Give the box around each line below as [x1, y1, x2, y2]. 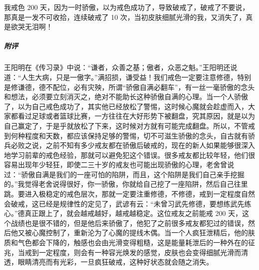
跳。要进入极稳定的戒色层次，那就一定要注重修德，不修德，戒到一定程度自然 [4, 189, 255, 199]
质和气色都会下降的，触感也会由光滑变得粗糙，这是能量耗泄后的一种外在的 [4, 237, 248, 248]
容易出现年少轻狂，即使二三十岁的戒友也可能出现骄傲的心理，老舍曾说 [4, 159, 234, 170]
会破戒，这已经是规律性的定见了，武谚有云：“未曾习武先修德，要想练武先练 [4, 198, 252, 208]
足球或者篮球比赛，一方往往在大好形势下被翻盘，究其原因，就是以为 [31, 111, 255, 121]
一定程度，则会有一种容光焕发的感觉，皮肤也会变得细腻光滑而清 [38, 247, 248, 257]
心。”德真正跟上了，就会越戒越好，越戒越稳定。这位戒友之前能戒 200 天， [4, 208, 242, 218]
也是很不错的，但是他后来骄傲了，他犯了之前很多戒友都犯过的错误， [24, 217, 248, 228]
